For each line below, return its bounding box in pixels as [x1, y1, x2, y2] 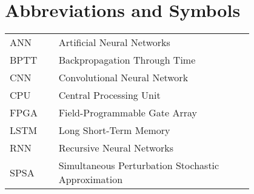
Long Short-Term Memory [58, 123, 170, 138]
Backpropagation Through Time [58, 53, 196, 67]
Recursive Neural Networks [58, 141, 174, 155]
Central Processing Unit [58, 88, 161, 102]
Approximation [58, 172, 123, 187]
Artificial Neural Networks [58, 35, 170, 50]
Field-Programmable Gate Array [58, 105, 197, 120]
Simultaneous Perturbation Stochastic [58, 158, 219, 173]
